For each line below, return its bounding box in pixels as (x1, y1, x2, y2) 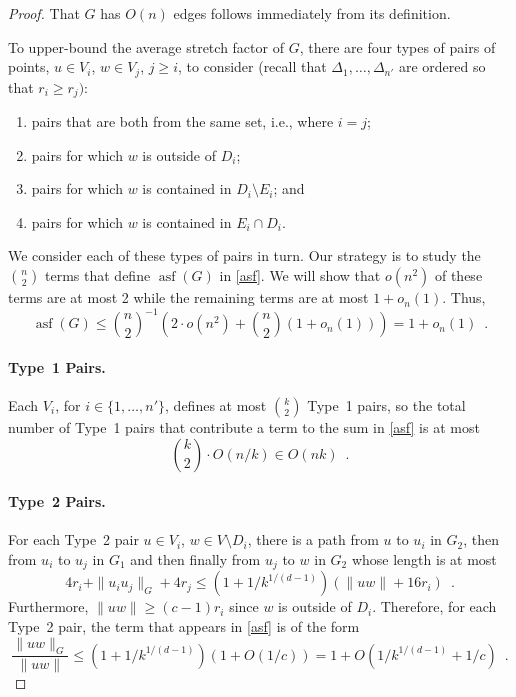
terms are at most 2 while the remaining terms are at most (8, 287, 369, 308)
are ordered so (398, 56, 486, 77)
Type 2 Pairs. (8, 491, 106, 512)
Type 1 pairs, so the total (307, 394, 466, 415)
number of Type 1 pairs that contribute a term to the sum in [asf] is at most (8, 416, 480, 437)
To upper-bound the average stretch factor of (8, 36, 284, 57)
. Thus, (442, 287, 486, 308)
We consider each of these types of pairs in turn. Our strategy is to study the (8, 245, 481, 266)
